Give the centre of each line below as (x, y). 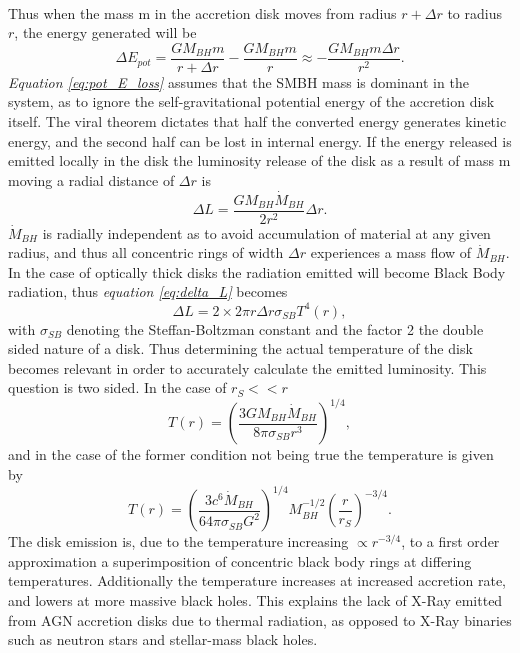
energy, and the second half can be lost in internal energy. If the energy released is (260, 140)
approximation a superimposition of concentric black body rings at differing (240, 560)
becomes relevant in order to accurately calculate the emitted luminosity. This (247, 367)
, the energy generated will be (105, 32)
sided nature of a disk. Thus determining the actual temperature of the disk (240, 348)
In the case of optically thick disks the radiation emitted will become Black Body (257, 271)
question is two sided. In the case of (117, 387)
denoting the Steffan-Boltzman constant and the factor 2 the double (275, 328)
